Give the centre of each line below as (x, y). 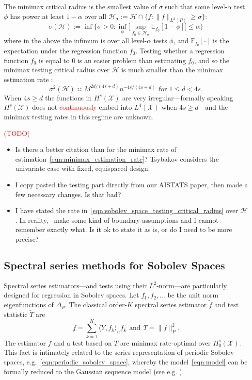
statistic (16, 314)
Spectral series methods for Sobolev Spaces (115, 265)
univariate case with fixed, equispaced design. (83, 168)
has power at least (37, 16)
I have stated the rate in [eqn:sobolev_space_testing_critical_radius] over (127, 210)
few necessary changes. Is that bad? (68, 194)
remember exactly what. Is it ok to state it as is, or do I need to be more (124, 229)
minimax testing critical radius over (57, 70)
